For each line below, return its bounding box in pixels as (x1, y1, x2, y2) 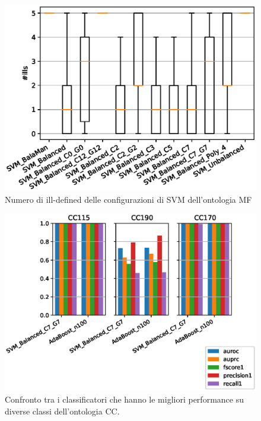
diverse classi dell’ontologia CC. (5, 404, 120, 417)
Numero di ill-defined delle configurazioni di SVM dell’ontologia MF (5, 193, 252, 205)
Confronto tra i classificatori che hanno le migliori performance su (5, 393, 244, 405)
